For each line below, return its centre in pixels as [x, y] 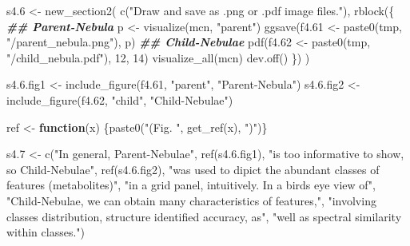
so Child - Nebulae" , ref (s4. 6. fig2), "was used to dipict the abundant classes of [193, 169]
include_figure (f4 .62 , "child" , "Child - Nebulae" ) [120, 99]
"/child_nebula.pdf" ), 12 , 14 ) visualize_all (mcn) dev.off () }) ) [158, 57]
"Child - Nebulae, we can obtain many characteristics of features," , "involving [191, 200]
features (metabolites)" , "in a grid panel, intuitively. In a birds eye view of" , [191, 185]
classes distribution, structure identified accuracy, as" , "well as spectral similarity [204, 216]
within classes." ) [46, 232]
